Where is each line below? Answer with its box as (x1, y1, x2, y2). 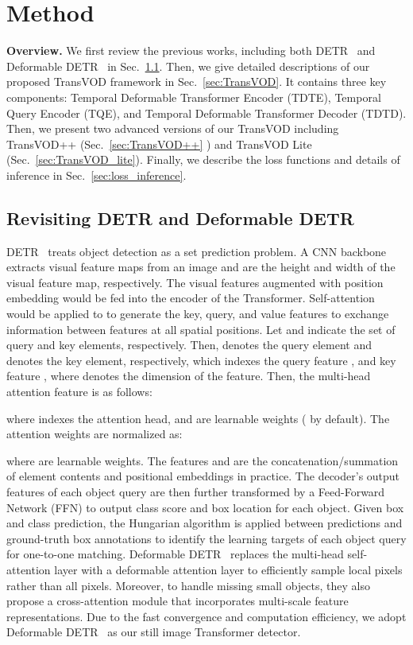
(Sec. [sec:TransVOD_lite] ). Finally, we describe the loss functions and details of (6, 151, 400, 168)
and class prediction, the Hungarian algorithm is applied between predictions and (6, 515, 403, 531)
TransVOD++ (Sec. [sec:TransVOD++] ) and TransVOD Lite (6, 135, 312, 152)
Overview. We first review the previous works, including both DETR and (6, 42, 376, 59)
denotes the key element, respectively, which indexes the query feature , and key (6, 352, 396, 368)
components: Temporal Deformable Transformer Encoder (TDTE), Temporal (6, 88, 381, 105)
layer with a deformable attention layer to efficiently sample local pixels (54, 561, 403, 577)
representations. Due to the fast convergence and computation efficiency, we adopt (6, 608, 407, 624)
